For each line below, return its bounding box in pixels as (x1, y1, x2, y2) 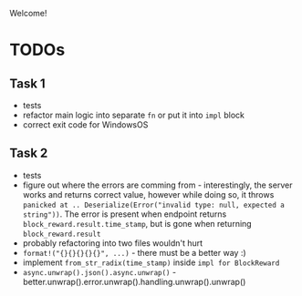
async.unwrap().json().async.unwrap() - (22, 266, 176, 277)
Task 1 (9, 76, 46, 91)
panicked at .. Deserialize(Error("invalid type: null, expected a (22, 200, 285, 209)
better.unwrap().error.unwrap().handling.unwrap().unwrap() (22, 276, 246, 287)
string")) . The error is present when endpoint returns (22, 209, 227, 219)
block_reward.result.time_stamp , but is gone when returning (22, 218, 253, 229)
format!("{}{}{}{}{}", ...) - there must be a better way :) (22, 247, 246, 258)
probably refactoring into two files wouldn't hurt (22, 237, 203, 249)
